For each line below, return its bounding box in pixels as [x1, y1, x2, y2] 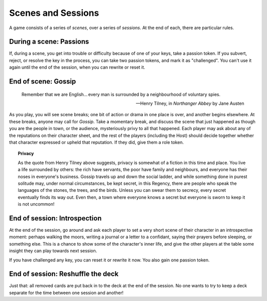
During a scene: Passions [9, 38, 89, 46]
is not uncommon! [18, 201, 55, 207]
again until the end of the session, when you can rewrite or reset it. [9, 64, 145, 70]
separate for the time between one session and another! [9, 290, 124, 296]
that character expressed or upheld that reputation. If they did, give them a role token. [9, 139, 184, 145]
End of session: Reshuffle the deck [9, 270, 119, 278]
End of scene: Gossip [9, 77, 76, 86]
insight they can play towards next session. [9, 248, 97, 254]
